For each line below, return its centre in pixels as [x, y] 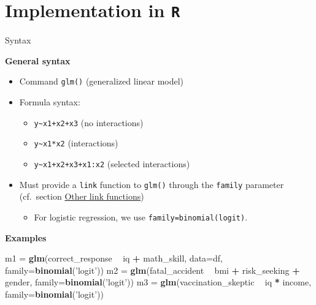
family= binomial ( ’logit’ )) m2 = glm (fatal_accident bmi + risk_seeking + [152, 270]
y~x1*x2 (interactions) [76, 143]
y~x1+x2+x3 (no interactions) [89, 122]
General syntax [38, 60]
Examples [26, 237]
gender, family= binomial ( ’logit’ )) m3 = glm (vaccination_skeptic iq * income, [158, 282]
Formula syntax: [50, 102]
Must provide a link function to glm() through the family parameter [152, 184]
